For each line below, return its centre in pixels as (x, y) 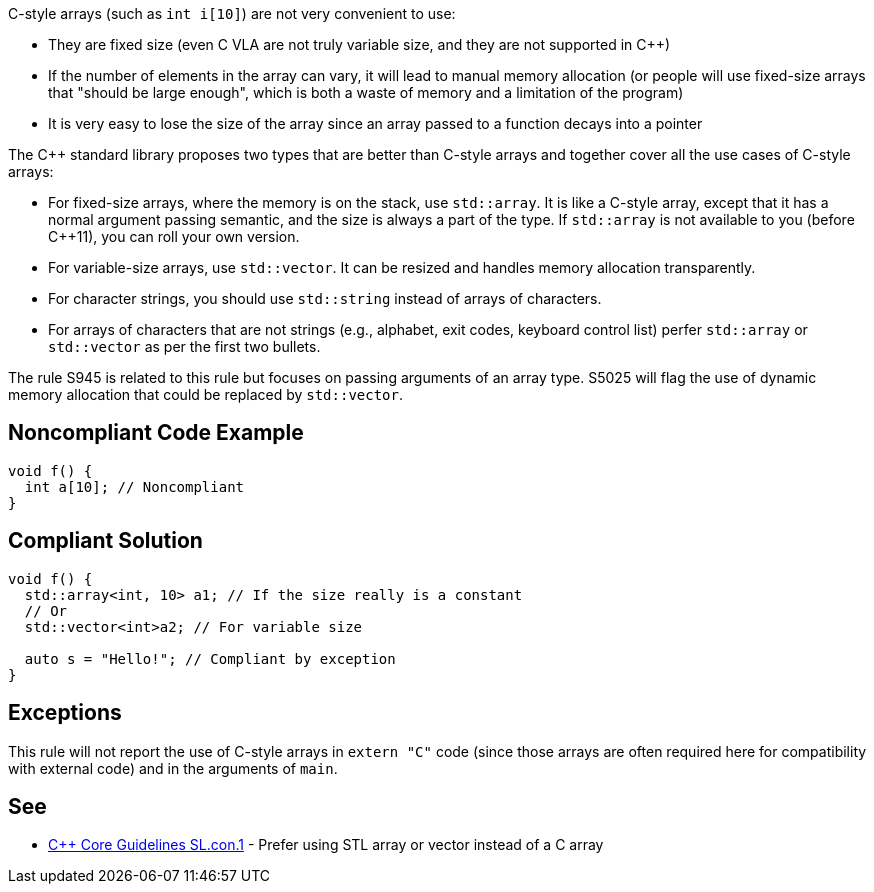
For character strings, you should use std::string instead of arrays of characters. (325, 298)
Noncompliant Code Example (156, 433)
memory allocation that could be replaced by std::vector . (206, 394)
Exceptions (65, 713)
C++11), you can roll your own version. (174, 236)
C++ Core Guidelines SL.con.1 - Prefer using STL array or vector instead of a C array (326, 845)
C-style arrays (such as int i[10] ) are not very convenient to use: (232, 13)
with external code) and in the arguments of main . (173, 768)
